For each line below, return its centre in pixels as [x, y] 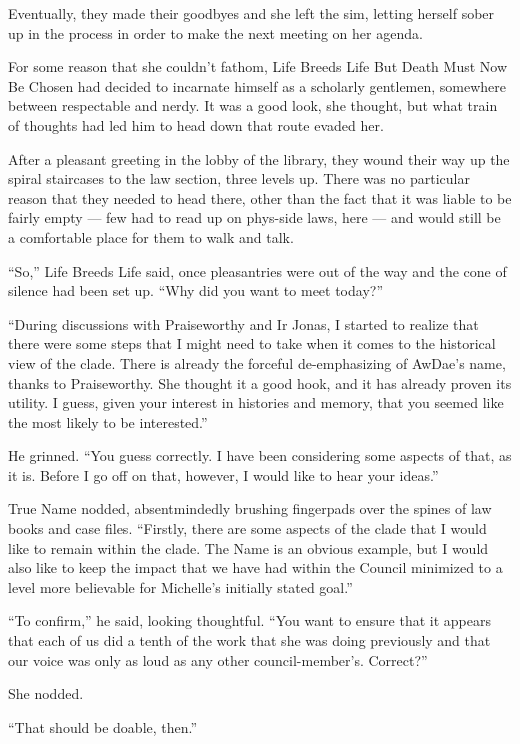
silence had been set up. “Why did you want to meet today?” [196, 290]
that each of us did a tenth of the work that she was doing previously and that [249, 640]
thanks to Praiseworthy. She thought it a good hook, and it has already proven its [260, 382]
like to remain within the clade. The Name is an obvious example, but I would [248, 547]
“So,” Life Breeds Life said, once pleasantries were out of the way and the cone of [257, 270]
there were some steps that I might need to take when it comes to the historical [252, 343]
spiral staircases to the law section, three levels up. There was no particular [239, 178]
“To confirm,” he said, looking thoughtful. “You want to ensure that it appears [249, 620]
